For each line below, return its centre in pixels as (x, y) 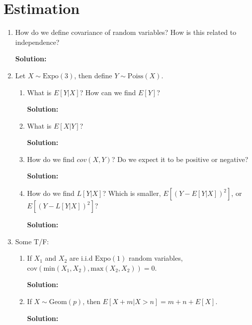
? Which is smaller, (132, 193)
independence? (37, 42)
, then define (93, 75)
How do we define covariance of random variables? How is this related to (126, 32)
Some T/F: (32, 241)
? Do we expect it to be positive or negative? (180, 159)
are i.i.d (81, 258)
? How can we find (108, 92)
